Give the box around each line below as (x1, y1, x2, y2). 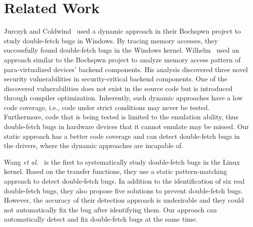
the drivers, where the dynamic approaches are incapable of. (4, 140, 183, 151)
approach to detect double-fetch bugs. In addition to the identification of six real (4, 176, 245, 186)
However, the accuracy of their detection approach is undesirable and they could (4, 195, 244, 205)
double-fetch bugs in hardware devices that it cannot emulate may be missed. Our (4, 121, 249, 132)
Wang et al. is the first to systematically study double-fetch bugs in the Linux (4, 156, 240, 167)
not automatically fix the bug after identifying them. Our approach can (4, 204, 217, 214)
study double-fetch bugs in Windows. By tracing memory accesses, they (4, 35, 218, 45)
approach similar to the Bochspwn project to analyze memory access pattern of (4, 54, 241, 64)
